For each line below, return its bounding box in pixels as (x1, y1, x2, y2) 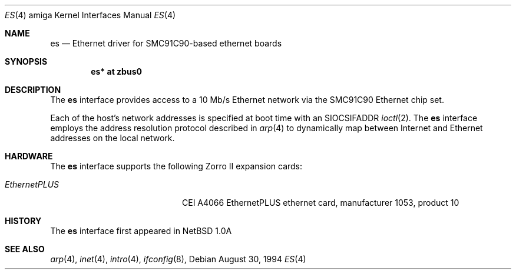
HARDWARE (5, 151, 53, 161)
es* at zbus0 (91, 66, 142, 76)
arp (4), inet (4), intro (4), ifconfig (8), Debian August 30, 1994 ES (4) (50, 254, 306, 264)
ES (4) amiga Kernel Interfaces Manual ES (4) (5, 10, 176, 20)
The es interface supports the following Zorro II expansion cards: (50, 161, 303, 171)
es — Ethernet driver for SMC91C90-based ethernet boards (50, 38, 282, 48)
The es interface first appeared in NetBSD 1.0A (50, 226, 232, 236)
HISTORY (5, 216, 42, 226)
